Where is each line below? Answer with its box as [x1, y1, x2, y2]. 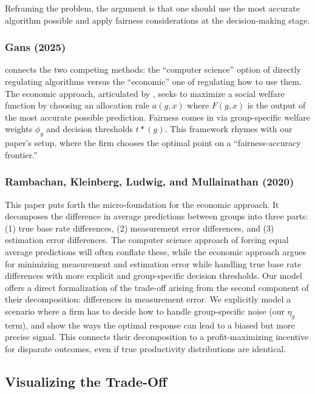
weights [5, 122, 33, 135]
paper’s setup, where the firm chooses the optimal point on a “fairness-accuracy [5, 136, 301, 149]
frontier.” [5, 148, 38, 161]
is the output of [247, 99, 306, 112]
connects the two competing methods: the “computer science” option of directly [5, 63, 301, 76]
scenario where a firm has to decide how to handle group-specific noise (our [5, 304, 285, 317]
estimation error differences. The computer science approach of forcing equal [5, 233, 289, 246]
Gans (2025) [5, 39, 66, 55]
